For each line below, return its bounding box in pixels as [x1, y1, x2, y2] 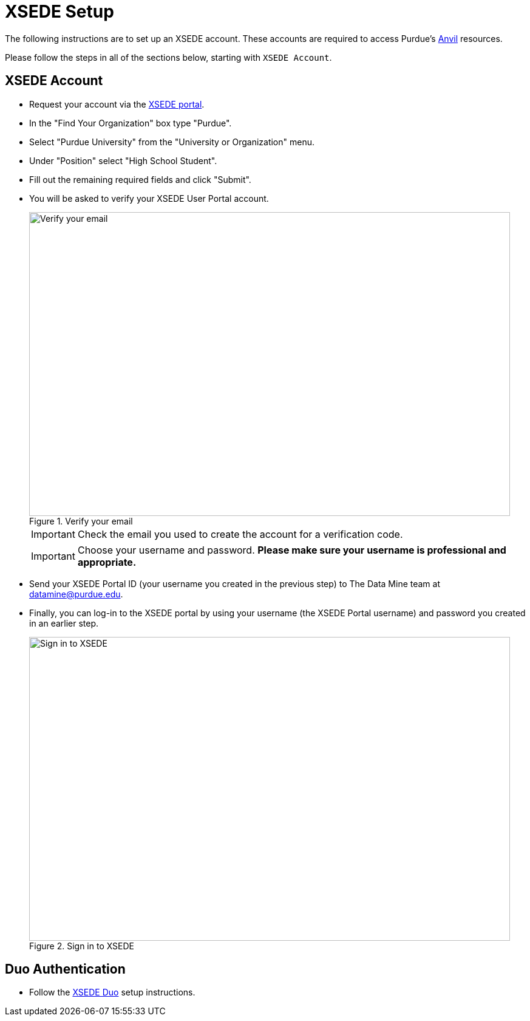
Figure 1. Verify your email [29, 515, 133, 526]
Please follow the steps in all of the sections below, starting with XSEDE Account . [5, 52, 332, 63]
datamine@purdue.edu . [29, 588, 123, 599]
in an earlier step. [29, 617, 99, 628]
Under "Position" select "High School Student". [29, 155, 217, 166]
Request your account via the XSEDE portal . [29, 98, 205, 109]
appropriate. [77, 555, 137, 568]
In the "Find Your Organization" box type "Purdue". [29, 117, 232, 128]
